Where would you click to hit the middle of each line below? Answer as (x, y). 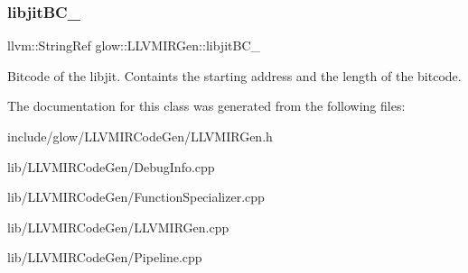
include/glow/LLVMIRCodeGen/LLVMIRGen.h (140, 136)
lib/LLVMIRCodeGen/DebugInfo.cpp (111, 166)
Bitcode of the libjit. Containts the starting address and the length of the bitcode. (234, 75)
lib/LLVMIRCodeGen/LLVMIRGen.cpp (118, 227)
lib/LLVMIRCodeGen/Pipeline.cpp (105, 257)
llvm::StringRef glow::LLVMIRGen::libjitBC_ (134, 45)
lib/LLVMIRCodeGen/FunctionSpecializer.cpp (136, 197)
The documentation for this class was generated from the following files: (206, 106)
